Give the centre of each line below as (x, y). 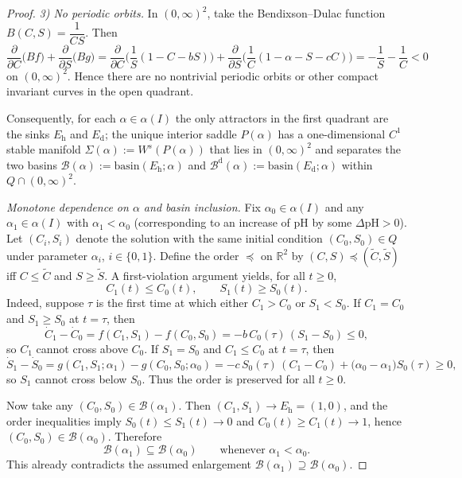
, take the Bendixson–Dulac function (296, 13)
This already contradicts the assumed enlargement (129, 464)
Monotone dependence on (68, 206)
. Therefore (135, 436)
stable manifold (44, 149)
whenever (243, 451)
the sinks (28, 133)
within (357, 164)
